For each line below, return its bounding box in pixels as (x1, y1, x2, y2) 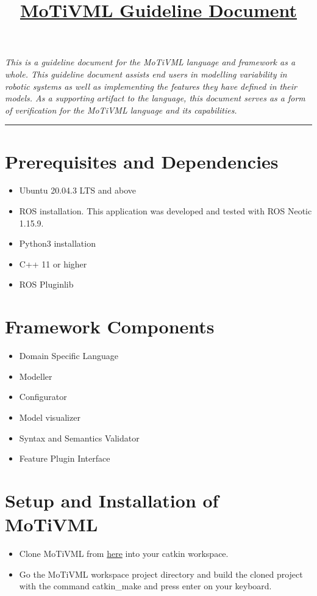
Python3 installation (19, 237, 96, 250)
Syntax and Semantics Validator (19, 431, 140, 444)
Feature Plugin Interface (19, 452, 110, 465)
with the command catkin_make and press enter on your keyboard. (19, 580, 272, 592)
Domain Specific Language (19, 349, 118, 362)
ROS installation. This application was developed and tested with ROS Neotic (19, 205, 312, 217)
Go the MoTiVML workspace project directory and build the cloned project (19, 567, 303, 580)
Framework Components (5, 314, 215, 339)
